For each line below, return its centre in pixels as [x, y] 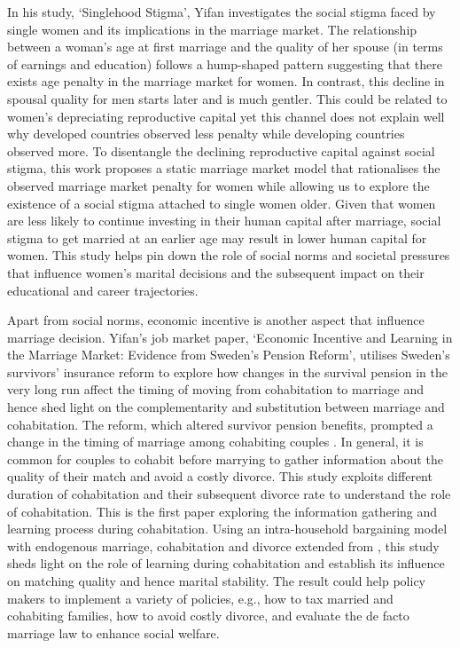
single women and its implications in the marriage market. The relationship [212, 29]
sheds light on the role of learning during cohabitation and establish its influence [226, 563]
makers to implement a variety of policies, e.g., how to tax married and [200, 598]
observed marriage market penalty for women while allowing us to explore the [218, 185]
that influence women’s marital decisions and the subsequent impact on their [216, 272]
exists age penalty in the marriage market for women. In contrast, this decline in [226, 81]
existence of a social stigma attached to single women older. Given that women [222, 203]
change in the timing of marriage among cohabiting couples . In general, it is [215, 442]
